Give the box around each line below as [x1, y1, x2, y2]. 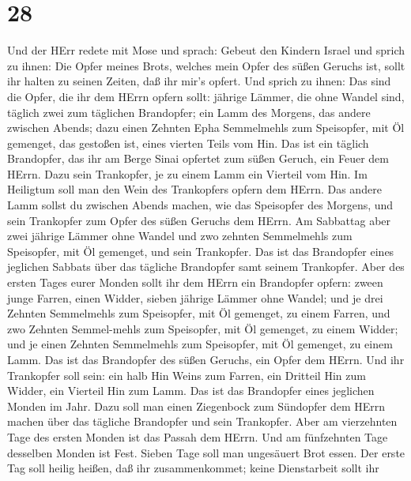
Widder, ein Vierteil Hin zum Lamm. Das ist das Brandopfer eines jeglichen [7, 382, 375, 399]
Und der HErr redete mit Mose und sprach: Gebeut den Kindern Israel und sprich [7, 42, 405, 58]
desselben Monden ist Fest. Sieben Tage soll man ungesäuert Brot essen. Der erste [7, 444, 405, 460]
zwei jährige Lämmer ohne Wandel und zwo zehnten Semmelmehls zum [7, 227, 353, 244]
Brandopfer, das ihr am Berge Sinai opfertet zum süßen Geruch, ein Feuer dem [7, 150, 389, 167]
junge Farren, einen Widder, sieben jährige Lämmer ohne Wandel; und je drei [7, 289, 383, 306]
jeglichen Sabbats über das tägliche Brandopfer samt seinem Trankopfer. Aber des [7, 258, 405, 275]
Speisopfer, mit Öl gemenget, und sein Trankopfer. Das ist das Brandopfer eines [7, 242, 394, 259]
